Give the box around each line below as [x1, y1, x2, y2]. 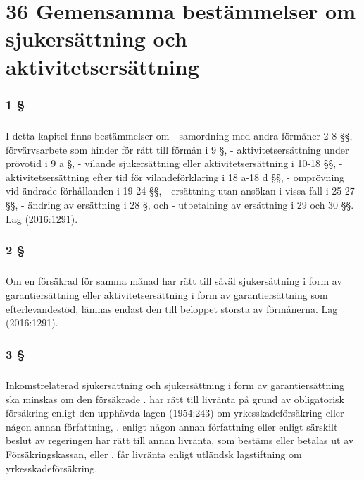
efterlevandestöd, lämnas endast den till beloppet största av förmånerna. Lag [6, 301, 338, 316]
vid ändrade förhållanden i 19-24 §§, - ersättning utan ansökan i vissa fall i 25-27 [6, 183, 355, 198]
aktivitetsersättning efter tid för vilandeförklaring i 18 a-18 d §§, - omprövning [6, 169, 345, 184]
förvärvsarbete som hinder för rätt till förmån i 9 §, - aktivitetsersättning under [6, 142, 349, 156]
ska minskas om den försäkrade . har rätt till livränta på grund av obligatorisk [6, 391, 344, 406]
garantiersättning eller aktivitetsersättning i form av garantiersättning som [6, 287, 328, 302]
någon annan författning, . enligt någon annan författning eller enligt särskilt [6, 419, 338, 433]
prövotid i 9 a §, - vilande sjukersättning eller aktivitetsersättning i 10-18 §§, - [6, 156, 343, 171]
